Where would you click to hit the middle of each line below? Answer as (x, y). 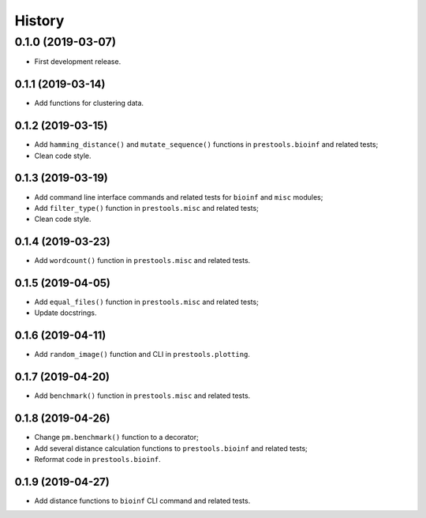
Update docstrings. (65, 313)
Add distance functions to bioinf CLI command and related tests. (142, 501)
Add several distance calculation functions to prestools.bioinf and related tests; (171, 448)
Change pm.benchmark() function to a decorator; (116, 437)
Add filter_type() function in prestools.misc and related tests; (147, 208)
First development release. (78, 62)
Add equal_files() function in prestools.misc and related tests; (147, 302)
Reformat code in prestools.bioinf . (97, 459)
